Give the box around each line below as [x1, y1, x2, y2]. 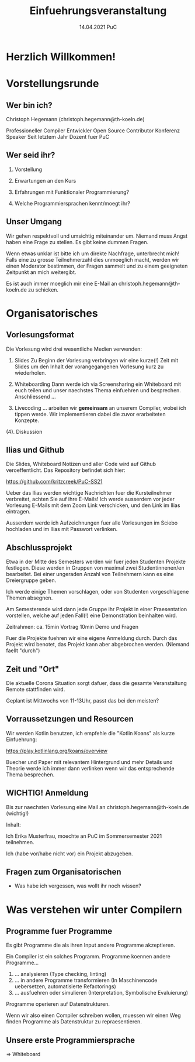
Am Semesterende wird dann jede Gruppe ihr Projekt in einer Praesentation [6, 606, 187, 613]
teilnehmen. [6, 838, 34, 845]
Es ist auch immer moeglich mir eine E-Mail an [6, 280, 118, 287]
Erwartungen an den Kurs [14, 177, 76, 184]
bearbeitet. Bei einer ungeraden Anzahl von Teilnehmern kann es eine [6, 571, 174, 578]
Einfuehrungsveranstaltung [29, 4, 167, 18]
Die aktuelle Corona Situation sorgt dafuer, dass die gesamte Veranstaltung [6, 680, 187, 686]
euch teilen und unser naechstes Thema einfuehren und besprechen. [14, 386, 181, 393]
